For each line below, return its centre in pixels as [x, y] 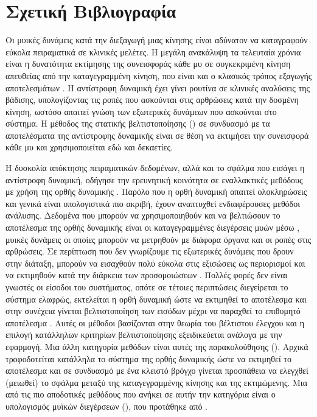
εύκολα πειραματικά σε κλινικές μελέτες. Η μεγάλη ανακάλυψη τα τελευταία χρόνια [153, 51]
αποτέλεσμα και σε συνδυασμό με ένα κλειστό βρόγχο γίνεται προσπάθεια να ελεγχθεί [157, 370]
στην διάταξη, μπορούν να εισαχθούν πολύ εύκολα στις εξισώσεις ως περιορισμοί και [155, 263]
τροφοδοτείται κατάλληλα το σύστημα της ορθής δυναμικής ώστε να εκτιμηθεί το [148, 358]
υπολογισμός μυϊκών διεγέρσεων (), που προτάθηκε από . [106, 406]
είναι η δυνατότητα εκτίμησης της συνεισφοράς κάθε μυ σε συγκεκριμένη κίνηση [148, 64]
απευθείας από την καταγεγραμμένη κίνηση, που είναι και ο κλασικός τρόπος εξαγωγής [159, 75]
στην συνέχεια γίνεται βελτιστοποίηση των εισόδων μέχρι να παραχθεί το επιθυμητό [153, 311]
